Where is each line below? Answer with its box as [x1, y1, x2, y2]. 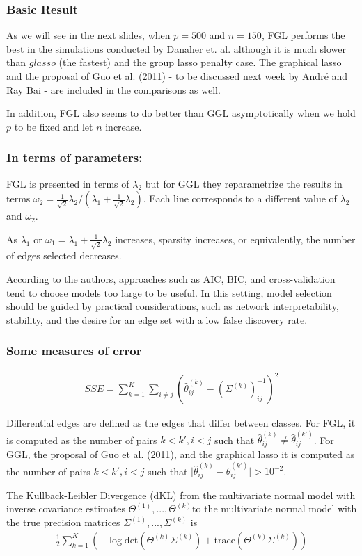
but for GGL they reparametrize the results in [145, 176, 343, 190]
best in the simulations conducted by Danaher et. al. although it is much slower [6, 41, 346, 56]
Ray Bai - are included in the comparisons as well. [6, 82, 221, 97]
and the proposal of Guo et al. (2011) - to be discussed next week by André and [6, 69, 348, 83]
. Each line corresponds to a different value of [143, 191, 337, 206]
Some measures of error [6, 342, 142, 359]
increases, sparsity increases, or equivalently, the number [115, 231, 356, 246]
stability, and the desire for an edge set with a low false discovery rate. [6, 312, 308, 327]
